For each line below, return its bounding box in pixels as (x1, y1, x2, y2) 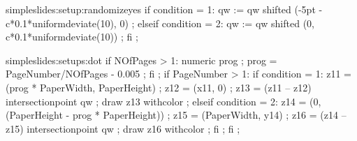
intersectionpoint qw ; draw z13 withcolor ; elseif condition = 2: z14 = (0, (6, 94, 321, 108)
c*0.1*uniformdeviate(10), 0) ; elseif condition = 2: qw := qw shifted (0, (6, 15, 314, 30)
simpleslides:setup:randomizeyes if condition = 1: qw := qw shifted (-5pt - (6, 2, 323, 16)
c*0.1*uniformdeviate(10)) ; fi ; (6, 29, 138, 44)
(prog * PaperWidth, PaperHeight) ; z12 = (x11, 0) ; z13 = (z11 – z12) (6, 80, 312, 94)
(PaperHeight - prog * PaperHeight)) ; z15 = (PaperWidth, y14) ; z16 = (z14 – (6, 107, 347, 122)
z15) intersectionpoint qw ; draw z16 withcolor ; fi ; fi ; (6, 121, 240, 135)
